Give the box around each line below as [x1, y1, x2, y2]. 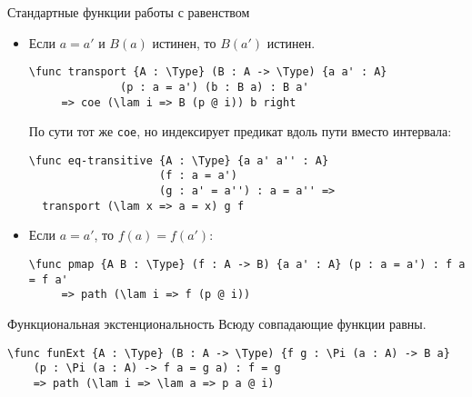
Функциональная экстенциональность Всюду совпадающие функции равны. [7, 314, 427, 332]
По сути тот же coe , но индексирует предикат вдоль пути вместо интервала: [28, 122, 452, 141]
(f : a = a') [158, 169, 237, 183]
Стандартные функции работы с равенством [7, 3, 250, 21]
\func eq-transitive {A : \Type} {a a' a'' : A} [28, 154, 329, 167]
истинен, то [152, 33, 216, 52]
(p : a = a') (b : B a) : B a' [120, 80, 309, 94]
